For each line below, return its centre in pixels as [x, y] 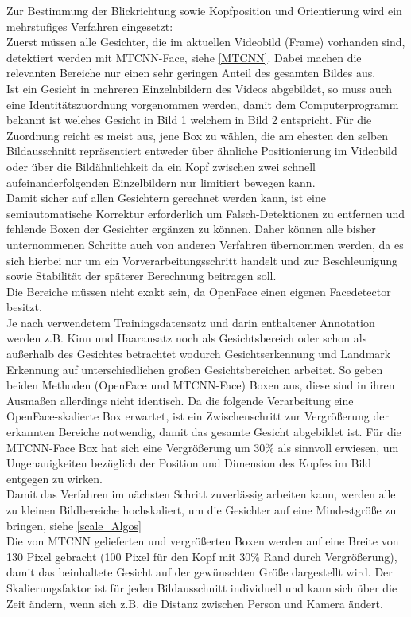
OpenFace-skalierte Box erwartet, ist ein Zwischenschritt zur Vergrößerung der [198, 416]
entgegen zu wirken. [54, 478]
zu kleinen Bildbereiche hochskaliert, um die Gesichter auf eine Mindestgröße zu [202, 510]
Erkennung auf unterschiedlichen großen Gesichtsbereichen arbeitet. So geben [195, 369]
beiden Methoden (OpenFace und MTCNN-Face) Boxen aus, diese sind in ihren [201, 385]
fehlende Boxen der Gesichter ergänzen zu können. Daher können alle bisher [191, 229]
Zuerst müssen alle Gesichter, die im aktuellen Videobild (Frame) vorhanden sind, [206, 42]
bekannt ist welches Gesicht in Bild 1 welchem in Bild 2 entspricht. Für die [189, 120]
